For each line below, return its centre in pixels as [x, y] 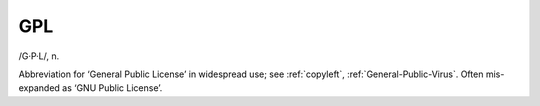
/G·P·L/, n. [39, 56]
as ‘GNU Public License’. [112, 88]
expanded [39, 88]
